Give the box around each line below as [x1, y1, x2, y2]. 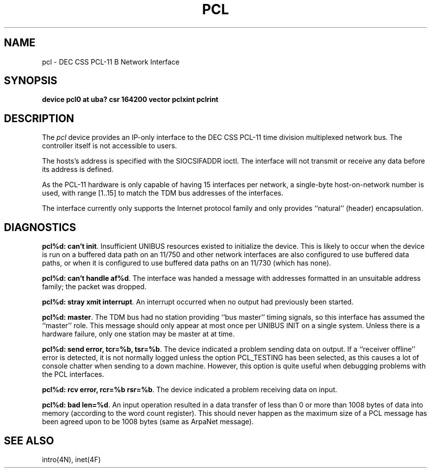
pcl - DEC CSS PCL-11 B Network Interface [42, 57, 180, 66]
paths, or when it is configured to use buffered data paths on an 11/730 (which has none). [42, 259, 331, 268]
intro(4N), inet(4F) [42, 455, 101, 464]
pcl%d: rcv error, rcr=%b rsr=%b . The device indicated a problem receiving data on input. [42, 385, 338, 394]
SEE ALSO [4, 434, 54, 447]
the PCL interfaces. [42, 370, 104, 379]
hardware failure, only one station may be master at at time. [42, 330, 235, 338]
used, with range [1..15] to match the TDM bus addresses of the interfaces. [42, 189, 283, 198]
